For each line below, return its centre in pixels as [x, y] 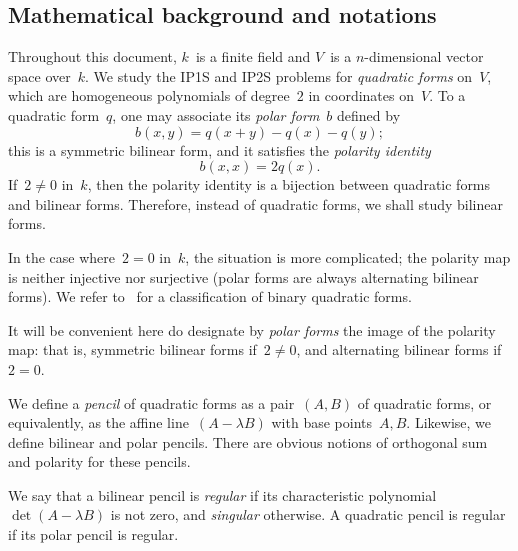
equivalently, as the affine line [98, 422]
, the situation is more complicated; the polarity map [348, 256]
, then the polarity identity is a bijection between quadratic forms [289, 184]
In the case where [62, 256]
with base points [321, 422]
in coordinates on [361, 95]
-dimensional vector [424, 56]
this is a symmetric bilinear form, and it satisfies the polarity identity [219, 149]
